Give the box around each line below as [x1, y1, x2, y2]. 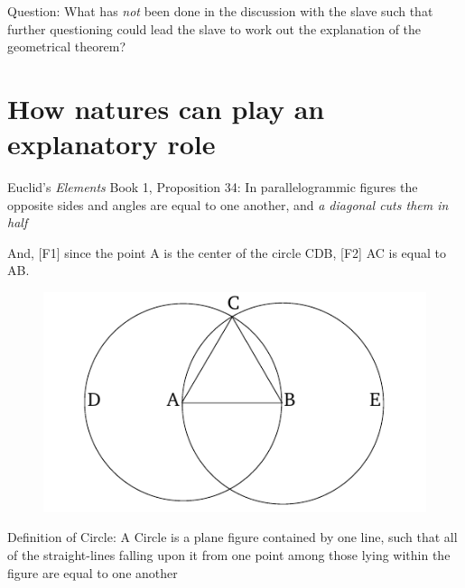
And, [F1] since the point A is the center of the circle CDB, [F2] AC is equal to [7, 243, 446, 262]
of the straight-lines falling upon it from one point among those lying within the [7, 545, 451, 564]
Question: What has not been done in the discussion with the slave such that [7, 2, 433, 20]
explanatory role [7, 125, 216, 162]
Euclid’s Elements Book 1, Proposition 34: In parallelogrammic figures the [7, 178, 418, 197]
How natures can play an [7, 89, 325, 126]
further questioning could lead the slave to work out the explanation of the [7, 19, 422, 38]
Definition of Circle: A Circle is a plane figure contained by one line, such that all [7, 528, 458, 547]
